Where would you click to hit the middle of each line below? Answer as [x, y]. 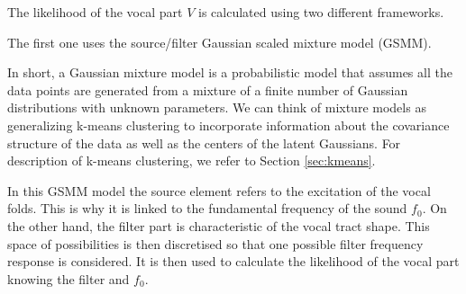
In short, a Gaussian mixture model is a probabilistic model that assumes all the [230, 72]
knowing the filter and [69, 278]
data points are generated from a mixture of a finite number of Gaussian [208, 89]
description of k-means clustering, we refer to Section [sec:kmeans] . [192, 160]
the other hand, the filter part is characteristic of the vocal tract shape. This [219, 225]
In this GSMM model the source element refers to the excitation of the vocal [219, 190]
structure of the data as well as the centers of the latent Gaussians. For [204, 143]
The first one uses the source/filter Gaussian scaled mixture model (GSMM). [219, 42]
